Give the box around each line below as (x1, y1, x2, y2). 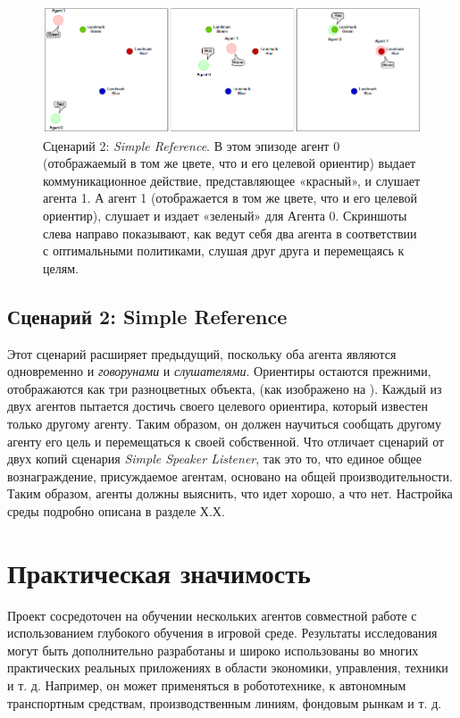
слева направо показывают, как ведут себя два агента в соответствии (43, 223, 417, 242)
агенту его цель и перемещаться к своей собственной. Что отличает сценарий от (7, 431, 445, 450)
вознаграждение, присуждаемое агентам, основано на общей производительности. (7, 466, 453, 485)
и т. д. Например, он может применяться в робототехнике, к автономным (7, 675, 406, 694)
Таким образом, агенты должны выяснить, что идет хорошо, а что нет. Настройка (7, 484, 453, 503)
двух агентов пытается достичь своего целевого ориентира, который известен (7, 397, 428, 415)
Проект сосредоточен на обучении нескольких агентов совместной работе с (7, 605, 417, 624)
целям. (43, 258, 79, 277)
